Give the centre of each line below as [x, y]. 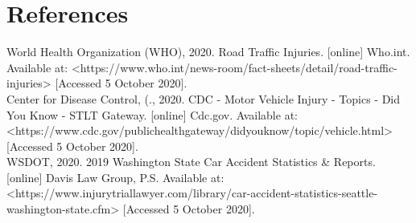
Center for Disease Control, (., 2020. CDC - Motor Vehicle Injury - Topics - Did [204, 98]
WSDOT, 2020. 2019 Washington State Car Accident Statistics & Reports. [191, 162]
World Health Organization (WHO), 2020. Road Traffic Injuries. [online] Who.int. [208, 52]
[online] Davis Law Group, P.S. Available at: [115, 177]
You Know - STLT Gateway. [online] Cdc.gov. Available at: [152, 114]
